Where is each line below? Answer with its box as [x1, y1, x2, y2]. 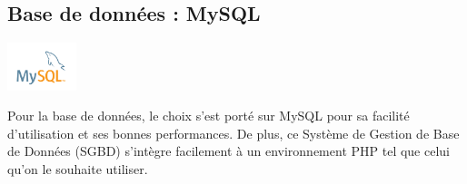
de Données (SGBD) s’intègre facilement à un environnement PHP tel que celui [7, 141, 451, 160]
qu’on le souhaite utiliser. [7, 159, 148, 178]
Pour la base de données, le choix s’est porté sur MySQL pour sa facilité [7, 106, 410, 125]
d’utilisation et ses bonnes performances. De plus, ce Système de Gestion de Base [7, 123, 460, 142]
